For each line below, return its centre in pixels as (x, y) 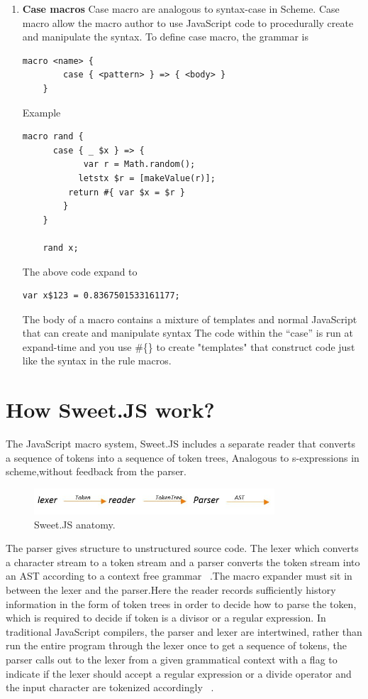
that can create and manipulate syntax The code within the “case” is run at (188, 333)
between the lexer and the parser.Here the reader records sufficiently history (171, 589)
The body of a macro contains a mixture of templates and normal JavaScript (190, 319)
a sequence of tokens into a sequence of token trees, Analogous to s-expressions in (183, 457)
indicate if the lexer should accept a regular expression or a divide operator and (179, 673)
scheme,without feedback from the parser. (96, 471)
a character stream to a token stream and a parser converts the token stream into (183, 562)
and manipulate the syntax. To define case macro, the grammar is (166, 37)
